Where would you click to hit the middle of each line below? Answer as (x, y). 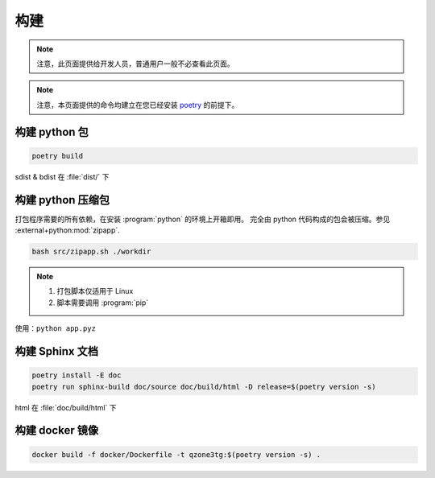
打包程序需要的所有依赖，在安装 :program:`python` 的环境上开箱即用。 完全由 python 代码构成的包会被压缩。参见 (203, 219)
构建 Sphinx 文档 (56, 351)
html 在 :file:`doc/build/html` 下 (66, 407)
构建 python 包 (52, 132)
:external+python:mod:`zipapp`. (67, 230)
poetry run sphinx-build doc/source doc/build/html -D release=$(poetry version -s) (204, 387)
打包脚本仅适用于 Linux (95, 291)
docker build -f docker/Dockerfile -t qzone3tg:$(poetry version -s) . (176, 454)
